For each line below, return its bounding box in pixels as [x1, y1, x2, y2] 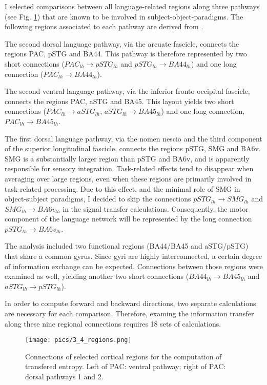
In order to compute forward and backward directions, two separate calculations [5, 298, 256, 309]
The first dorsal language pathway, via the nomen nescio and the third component [5, 133, 262, 144]
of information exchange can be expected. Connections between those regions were [5, 260, 263, 271]
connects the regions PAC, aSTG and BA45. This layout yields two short [5, 95, 234, 106]
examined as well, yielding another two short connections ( [5, 271, 189, 281]
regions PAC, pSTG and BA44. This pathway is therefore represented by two [5, 48, 247, 59]
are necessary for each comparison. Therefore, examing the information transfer [5, 308, 254, 319]
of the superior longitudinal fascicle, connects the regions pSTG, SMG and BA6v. [5, 143, 261, 154]
